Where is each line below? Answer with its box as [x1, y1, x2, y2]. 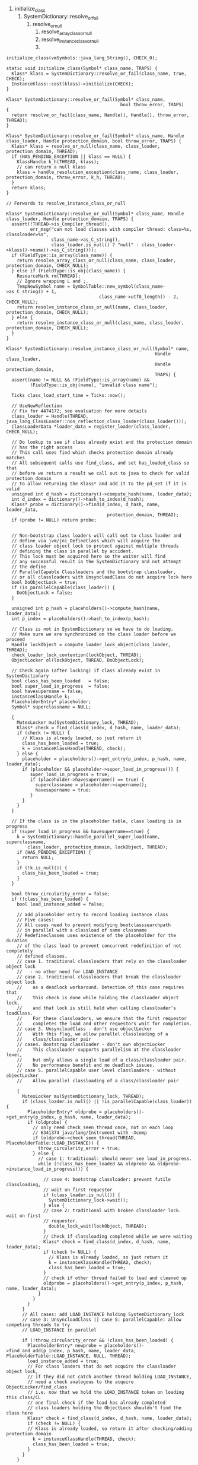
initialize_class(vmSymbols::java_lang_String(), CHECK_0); [6, 55, 158, 61]
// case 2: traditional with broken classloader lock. [43, 1207, 182, 1213]
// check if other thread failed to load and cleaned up [43, 1275, 187, 1281]
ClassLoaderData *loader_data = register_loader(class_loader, [11, 424, 171, 430]
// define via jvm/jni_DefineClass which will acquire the [11, 538, 161, 544]
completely [6, 948, 33, 954]
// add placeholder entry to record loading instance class [17, 911, 168, 917]
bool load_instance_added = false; [17, 901, 105, 907]
